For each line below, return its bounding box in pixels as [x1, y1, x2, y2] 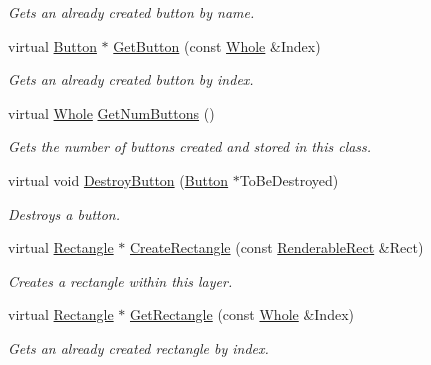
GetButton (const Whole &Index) [113, 35, 321, 56]
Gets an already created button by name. [8, 2, 255, 22]
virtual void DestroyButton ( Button [8, 169, 229, 190]
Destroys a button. [8, 203, 121, 224]
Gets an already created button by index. [8, 69, 254, 90]
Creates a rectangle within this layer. [8, 270, 233, 291]
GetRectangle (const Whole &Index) [129, 304, 354, 325]
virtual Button [8, 35, 97, 56]
